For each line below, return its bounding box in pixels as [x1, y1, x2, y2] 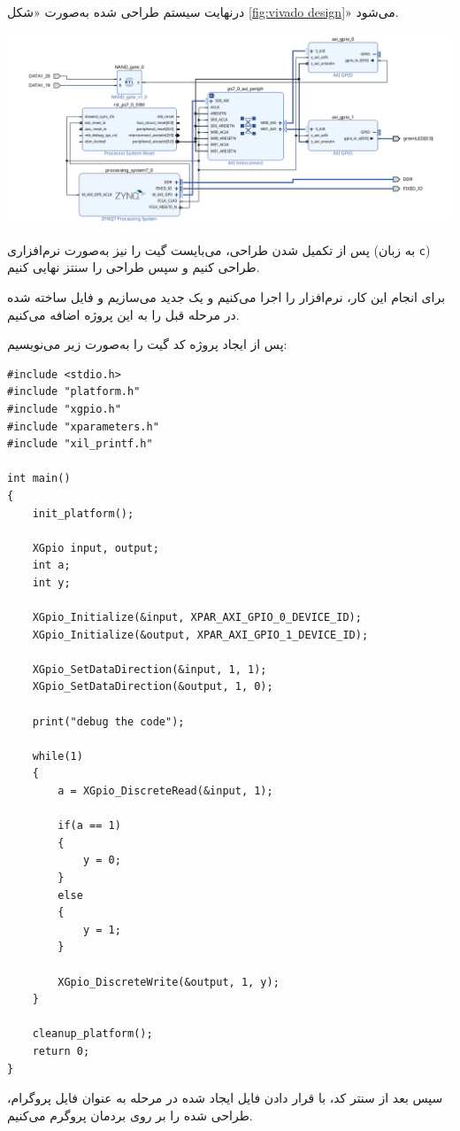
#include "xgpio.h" [7, 402, 121, 415]
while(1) [32, 749, 83, 763]
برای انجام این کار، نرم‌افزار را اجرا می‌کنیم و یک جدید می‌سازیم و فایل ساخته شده [7, 288, 446, 306]
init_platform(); [32, 507, 134, 520]
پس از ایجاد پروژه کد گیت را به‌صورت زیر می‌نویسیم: [7, 335, 287, 353]
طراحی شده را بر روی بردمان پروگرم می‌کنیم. [7, 1105, 253, 1124]
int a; [32, 559, 71, 572]
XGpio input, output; [32, 541, 159, 554]
